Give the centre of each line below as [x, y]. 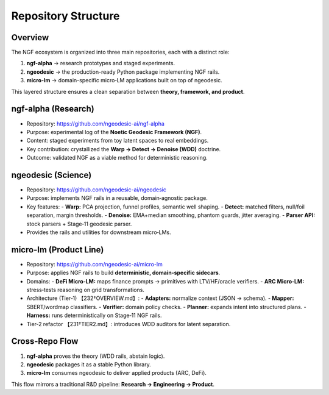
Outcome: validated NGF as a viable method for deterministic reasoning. [117, 158]
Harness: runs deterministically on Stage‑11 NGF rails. [94, 315]
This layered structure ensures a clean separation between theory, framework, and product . [128, 91]
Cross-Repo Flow [45, 341]
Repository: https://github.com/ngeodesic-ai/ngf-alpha [95, 123]
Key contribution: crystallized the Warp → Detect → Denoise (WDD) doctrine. [124, 149]
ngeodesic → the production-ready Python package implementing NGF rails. [123, 72]
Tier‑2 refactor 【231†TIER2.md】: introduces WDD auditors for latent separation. [129, 324]
